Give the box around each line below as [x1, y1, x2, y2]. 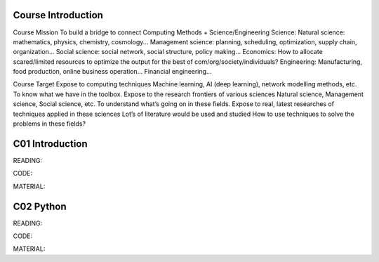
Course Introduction [13, 9, 103, 21]
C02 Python [13, 200, 67, 212]
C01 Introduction [13, 138, 88, 150]
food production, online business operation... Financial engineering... [13, 67, 212, 76]
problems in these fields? [13, 119, 86, 128]
